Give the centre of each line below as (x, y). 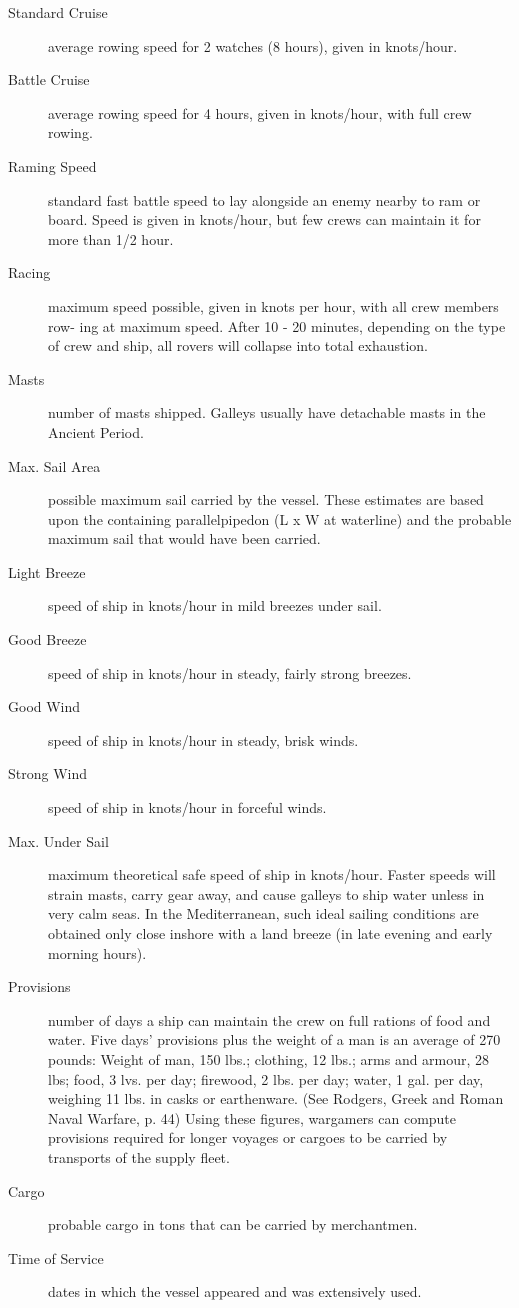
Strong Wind (48, 773)
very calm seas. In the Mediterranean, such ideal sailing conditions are (263, 913)
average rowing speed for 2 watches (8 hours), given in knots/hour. (253, 45)
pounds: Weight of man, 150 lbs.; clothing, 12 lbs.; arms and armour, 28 (269, 1058)
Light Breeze (47, 571)
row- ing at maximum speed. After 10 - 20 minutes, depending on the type (277, 325)
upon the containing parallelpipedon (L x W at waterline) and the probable (280, 518)
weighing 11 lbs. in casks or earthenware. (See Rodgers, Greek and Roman (276, 1098)
